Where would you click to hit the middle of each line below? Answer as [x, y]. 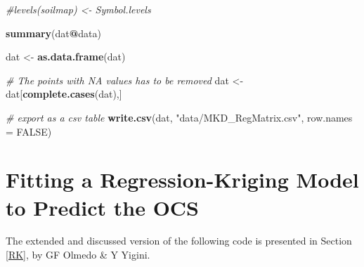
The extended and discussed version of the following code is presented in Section [179, 241]
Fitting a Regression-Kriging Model [182, 180]
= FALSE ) [29, 131]
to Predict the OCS [102, 207]
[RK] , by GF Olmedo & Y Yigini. [78, 255]
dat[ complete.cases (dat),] [64, 94]
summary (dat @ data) [53, 33]
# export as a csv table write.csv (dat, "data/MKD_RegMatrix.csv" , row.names [179, 117]
